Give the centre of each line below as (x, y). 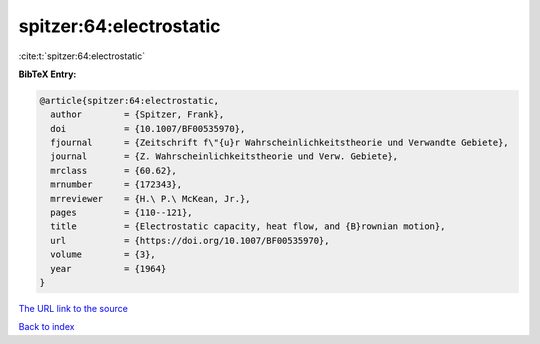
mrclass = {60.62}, (113, 170)
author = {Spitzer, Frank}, (137, 114)
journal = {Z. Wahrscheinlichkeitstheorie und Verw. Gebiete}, (224, 156)
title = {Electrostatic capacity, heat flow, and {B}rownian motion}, (248, 226)
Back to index (46, 327)
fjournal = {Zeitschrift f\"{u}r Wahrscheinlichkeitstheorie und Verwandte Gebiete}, (279, 143)
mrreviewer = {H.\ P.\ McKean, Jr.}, (150, 198)
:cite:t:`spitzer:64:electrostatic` (81, 56)
